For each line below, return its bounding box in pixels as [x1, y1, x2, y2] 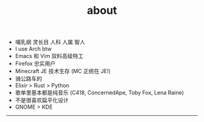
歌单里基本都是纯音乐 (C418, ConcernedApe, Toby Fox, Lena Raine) [15, 89, 184, 97]
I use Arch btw [15, 45, 52, 53]
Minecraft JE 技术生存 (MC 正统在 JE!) [15, 68, 111, 75]
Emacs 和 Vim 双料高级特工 [15, 53, 84, 60]
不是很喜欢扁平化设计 [15, 97, 69, 104]
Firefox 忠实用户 [15, 60, 56, 67]
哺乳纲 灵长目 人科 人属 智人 [15, 39, 86, 46]
